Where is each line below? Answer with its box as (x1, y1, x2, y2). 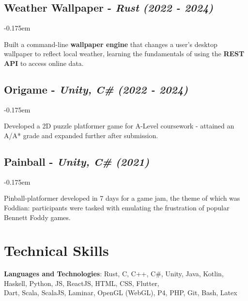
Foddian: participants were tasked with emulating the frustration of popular (4, 202, 230, 212)
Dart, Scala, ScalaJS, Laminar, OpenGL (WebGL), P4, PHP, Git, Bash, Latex (4, 287, 237, 298)
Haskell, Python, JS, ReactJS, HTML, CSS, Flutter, (4, 278, 159, 288)
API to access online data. (4, 58, 84, 68)
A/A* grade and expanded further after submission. (4, 130, 158, 140)
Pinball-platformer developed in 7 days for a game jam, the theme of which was (4, 193, 240, 203)
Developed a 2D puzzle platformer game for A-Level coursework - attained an (4, 121, 234, 131)
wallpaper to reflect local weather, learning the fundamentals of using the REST (4, 48, 245, 59)
